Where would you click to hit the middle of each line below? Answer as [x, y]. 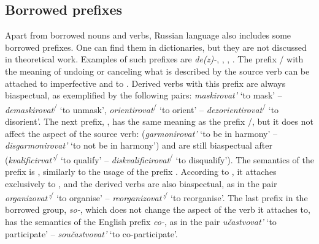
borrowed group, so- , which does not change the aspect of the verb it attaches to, [158, 209]
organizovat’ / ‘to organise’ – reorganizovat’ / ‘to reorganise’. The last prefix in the [156, 197]
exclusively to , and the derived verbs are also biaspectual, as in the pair [141, 183]
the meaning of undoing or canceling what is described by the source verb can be [157, 71]
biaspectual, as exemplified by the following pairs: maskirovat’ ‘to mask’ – [144, 95]
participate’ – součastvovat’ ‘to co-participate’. [91, 233]
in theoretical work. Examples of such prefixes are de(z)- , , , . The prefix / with [154, 59]
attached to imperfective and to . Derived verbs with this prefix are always [145, 83]
